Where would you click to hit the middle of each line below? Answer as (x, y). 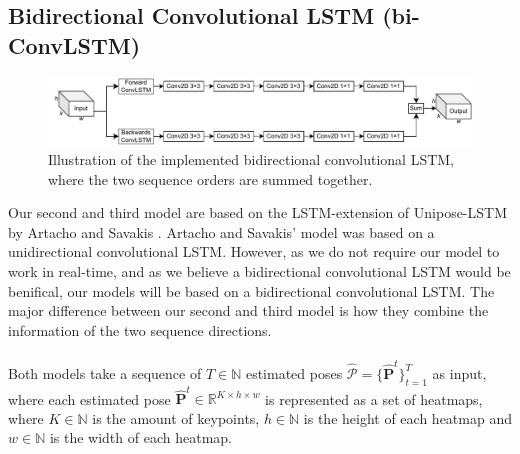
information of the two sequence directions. (140, 329)
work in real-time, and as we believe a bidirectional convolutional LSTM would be (259, 271)
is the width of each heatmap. (140, 437)
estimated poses (294, 372)
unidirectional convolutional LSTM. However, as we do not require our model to (254, 251)
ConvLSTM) (74, 44)
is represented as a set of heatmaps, (374, 398)
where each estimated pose (89, 398)
